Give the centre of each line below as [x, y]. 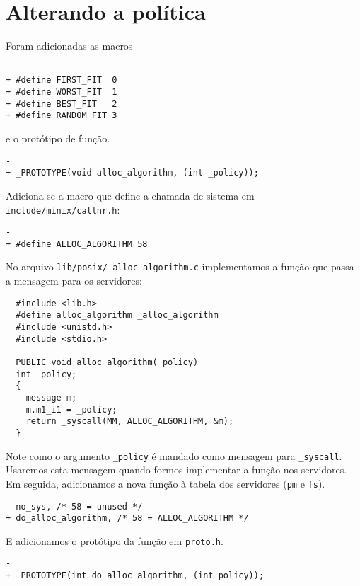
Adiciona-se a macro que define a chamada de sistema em [130, 195]
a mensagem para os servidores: [74, 281]
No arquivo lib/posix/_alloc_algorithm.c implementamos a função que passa [180, 266]
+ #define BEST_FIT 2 [62, 104]
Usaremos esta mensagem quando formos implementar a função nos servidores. [176, 470]
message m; [51, 397]
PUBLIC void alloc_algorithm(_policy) [107, 362]
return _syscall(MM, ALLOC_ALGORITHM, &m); [130, 421]
